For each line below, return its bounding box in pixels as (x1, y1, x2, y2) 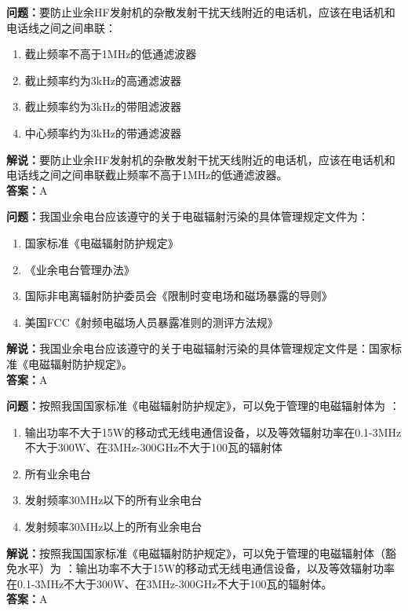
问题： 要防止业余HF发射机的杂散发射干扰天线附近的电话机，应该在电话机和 (6, 4, 395, 20)
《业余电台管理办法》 (24, 261, 135, 277)
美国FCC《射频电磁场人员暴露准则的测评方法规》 (24, 313, 279, 330)
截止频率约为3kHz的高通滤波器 (24, 71, 181, 88)
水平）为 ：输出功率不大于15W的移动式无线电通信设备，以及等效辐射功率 (16, 560, 395, 576)
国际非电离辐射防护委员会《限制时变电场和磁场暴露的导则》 (24, 287, 333, 304)
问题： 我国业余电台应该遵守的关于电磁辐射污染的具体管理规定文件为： (6, 208, 369, 225)
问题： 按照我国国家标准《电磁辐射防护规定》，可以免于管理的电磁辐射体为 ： (6, 397, 400, 414)
